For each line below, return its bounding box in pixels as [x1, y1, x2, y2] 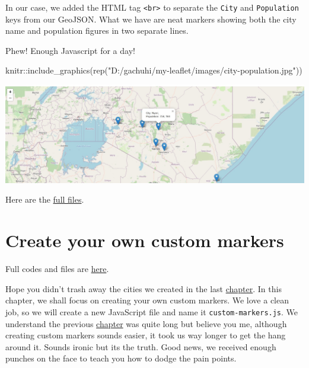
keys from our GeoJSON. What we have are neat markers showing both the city [5, 12, 297, 25]
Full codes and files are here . [5, 263, 109, 275]
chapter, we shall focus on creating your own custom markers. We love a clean [5, 294, 289, 306]
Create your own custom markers [5, 228, 284, 252]
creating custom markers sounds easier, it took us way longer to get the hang [5, 329, 286, 341]
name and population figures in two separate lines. [5, 24, 189, 37]
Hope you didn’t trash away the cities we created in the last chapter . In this [5, 282, 282, 295]
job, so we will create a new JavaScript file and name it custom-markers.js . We [5, 305, 298, 318]
